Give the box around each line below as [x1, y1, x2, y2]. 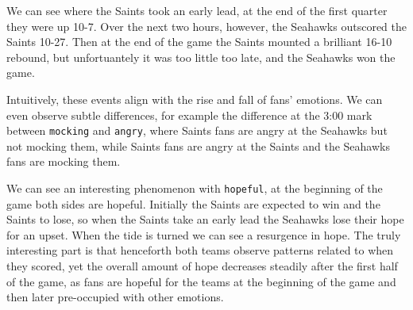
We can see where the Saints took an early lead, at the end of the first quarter [6, 2, 388, 18]
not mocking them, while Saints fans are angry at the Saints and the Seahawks [6, 137, 390, 154]
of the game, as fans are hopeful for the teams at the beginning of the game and [6, 273, 396, 289]
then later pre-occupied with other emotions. [6, 289, 224, 305]
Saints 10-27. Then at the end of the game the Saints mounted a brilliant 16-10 [6, 33, 392, 50]
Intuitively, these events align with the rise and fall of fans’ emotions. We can [6, 90, 383, 107]
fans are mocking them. [6, 153, 121, 170]
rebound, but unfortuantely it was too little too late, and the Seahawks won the [6, 48, 396, 65]
